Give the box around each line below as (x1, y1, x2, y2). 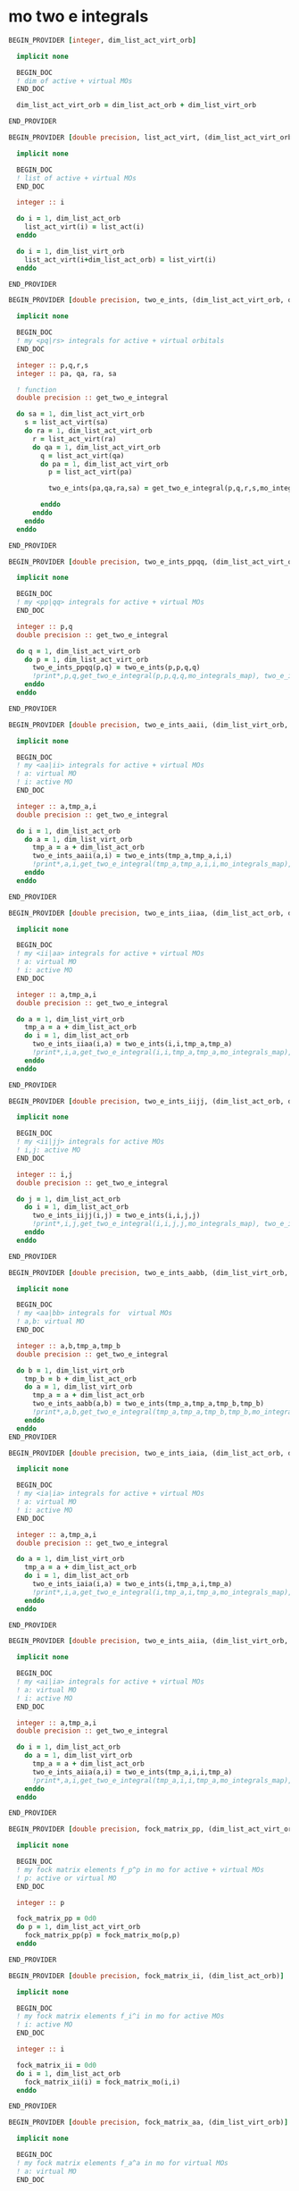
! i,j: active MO (16, 1146, 81, 1154)
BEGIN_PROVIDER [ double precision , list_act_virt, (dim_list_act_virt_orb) (8, 133, 296, 142)
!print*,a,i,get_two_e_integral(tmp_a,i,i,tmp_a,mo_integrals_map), (31, 1775, 293, 1784)
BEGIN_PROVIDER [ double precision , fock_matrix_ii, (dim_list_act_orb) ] (8, 1971, 285, 1980)
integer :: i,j (16, 1170, 73, 1179)
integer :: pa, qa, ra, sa (16, 369, 117, 378)
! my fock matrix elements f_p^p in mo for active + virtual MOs (16, 1865, 265, 1874)
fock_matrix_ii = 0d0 (16, 2061, 97, 2069)
